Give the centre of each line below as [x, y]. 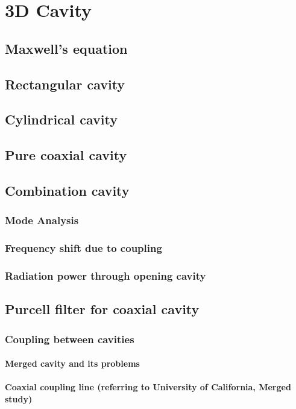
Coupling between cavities [70, 339]
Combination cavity [67, 190]
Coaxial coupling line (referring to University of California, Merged [148, 387]
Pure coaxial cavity [66, 155]
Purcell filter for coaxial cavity [102, 309]
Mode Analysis [42, 220]
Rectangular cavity [65, 84]
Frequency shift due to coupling [83, 248]
